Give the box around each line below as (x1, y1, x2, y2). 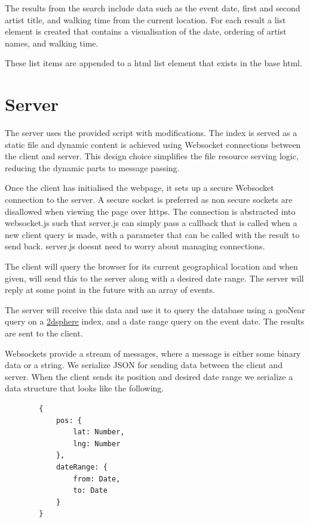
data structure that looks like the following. (5, 382, 164, 394)
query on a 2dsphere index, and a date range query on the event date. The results (5, 315, 305, 328)
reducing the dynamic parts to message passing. (5, 161, 180, 174)
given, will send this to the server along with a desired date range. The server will (5, 271, 304, 284)
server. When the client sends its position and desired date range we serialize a (5, 370, 293, 382)
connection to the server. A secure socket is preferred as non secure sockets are (5, 193, 293, 206)
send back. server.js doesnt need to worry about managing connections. (5, 240, 265, 252)
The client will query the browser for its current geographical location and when (5, 260, 298, 273)
